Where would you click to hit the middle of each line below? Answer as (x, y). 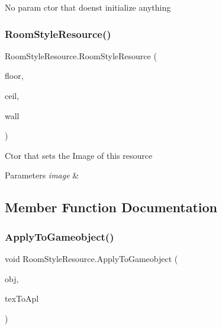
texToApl (22, 298)
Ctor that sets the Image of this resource (79, 155)
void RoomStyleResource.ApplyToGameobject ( (91, 258)
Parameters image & (42, 175)
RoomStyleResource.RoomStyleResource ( (81, 55)
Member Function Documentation (111, 207)
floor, (14, 76)
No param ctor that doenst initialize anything (88, 7)
